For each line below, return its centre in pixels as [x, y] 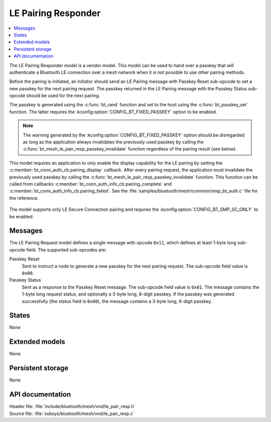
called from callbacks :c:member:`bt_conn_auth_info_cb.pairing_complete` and [91, 184]
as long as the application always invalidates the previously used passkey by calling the [113, 142]
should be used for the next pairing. [63, 96]
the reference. [24, 198]
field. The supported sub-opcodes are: [66, 250]
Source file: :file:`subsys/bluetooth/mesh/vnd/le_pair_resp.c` [72, 413]
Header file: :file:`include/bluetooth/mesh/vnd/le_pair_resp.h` [72, 406]
